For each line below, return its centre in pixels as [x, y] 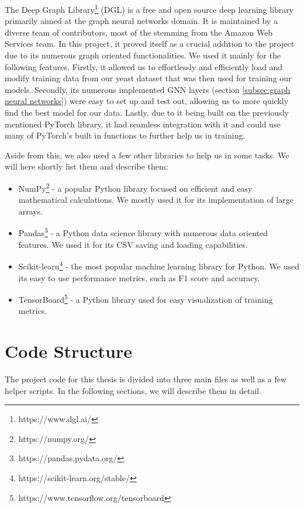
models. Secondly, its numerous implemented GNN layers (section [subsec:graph [148, 89]
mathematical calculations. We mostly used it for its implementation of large [156, 200]
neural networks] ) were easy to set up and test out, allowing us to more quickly [147, 101]
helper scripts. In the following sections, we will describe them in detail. [133, 390]
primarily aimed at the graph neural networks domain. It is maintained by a [141, 21]
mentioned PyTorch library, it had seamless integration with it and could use [143, 124]
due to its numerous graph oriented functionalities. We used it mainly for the [143, 55]
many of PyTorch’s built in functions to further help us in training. [125, 135]
